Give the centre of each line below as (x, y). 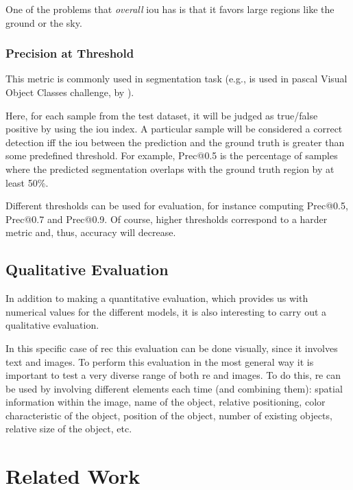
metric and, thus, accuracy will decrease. (91, 232)
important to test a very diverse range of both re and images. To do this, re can (173, 375)
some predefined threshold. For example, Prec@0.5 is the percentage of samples (172, 155)
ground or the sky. (44, 22)
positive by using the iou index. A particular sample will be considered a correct (174, 129)
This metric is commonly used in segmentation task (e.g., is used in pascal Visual (176, 79)
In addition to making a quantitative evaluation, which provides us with (157, 298)
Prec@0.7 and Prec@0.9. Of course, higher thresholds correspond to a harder (167, 219)
